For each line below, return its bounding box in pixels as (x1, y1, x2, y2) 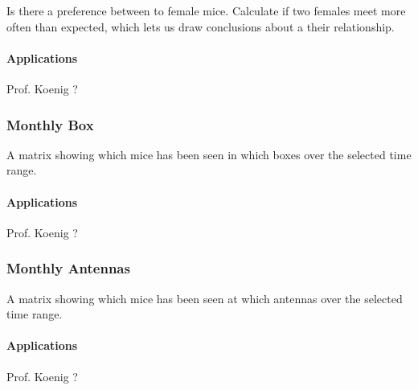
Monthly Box (6, 114, 94, 134)
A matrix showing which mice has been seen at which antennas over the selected (6, 289, 403, 306)
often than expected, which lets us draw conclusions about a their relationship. (6, 18, 395, 35)
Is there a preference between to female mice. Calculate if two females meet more (6, 2, 406, 18)
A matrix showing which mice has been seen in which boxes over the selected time (6, 146, 412, 162)
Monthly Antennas (6, 258, 130, 278)
